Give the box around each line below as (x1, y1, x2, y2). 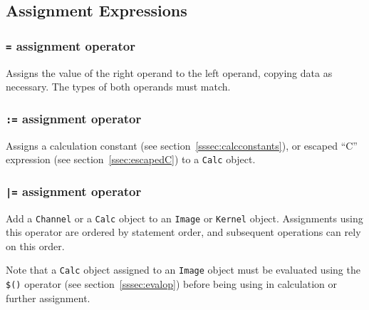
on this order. (6, 238, 65, 253)
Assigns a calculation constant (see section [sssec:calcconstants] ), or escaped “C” (6, 138, 358, 153)
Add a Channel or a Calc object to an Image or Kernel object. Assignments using (6, 210, 363, 225)
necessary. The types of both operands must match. (6, 79, 231, 94)
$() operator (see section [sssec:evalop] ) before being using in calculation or (6, 277, 338, 291)
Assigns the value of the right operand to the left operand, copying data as (6, 65, 333, 80)
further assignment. (6, 290, 90, 305)
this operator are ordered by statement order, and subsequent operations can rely (6, 224, 361, 239)
